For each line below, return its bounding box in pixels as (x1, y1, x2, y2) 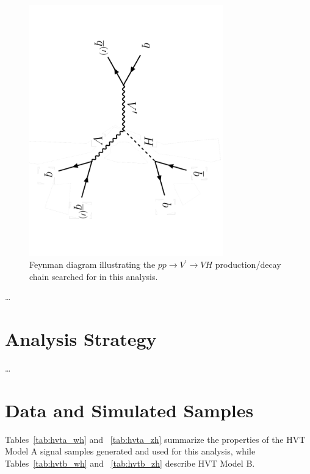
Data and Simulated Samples (5, 397, 254, 422)
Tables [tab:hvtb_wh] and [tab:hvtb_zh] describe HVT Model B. (5, 457, 255, 470)
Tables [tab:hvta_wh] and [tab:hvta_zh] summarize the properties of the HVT (5, 433, 306, 445)
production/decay (215, 258, 281, 271)
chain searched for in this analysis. (29, 270, 158, 282)
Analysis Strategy (5, 326, 157, 351)
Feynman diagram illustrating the (29, 258, 156, 271)
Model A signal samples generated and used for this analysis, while (5, 445, 256, 458)
